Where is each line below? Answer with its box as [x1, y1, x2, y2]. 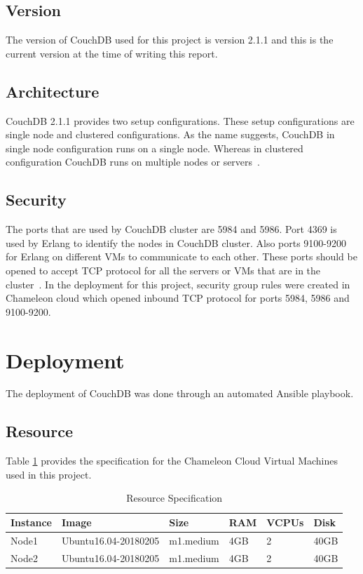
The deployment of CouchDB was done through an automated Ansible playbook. [6, 386, 354, 401]
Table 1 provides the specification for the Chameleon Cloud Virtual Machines [6, 453, 338, 468]
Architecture [6, 80, 100, 102]
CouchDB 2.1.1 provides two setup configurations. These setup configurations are [6, 113, 355, 128]
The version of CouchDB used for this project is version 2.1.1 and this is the [6, 32, 334, 47]
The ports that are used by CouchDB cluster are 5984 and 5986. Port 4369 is [6, 222, 337, 236]
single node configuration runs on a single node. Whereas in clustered [6, 140, 303, 155]
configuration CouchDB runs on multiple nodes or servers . [6, 154, 260, 169]
